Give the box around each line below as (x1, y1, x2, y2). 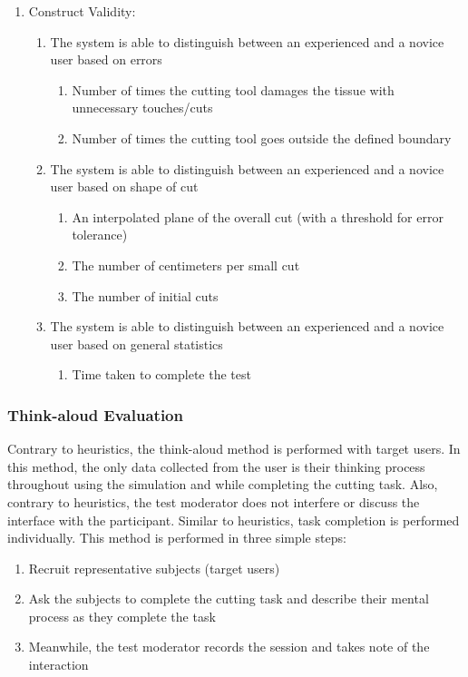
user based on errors (50, 50, 162, 69)
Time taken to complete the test (72, 365, 251, 384)
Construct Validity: (28, 2, 136, 20)
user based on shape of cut (50, 177, 199, 196)
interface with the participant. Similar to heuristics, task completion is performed (7, 510, 460, 529)
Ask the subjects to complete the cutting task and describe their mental (28, 589, 429, 608)
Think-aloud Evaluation (7, 403, 183, 426)
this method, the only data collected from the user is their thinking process (7, 456, 425, 476)
